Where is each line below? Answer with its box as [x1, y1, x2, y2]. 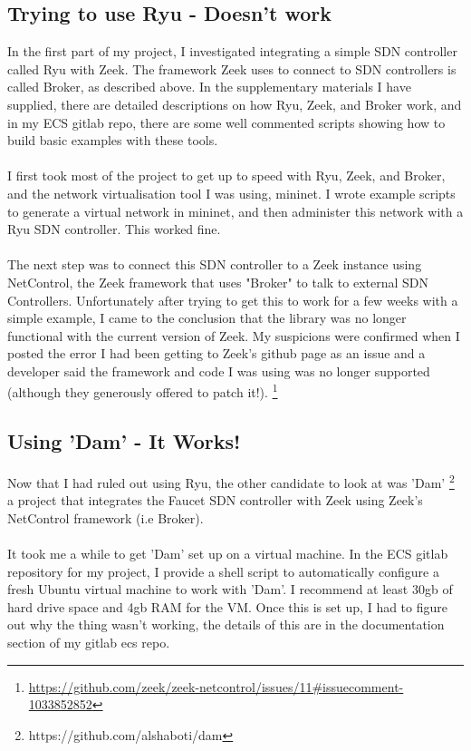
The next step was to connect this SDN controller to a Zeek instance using [7, 255, 422, 274]
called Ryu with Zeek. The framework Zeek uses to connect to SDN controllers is [7, 59, 457, 78]
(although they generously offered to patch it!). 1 [7, 380, 278, 402]
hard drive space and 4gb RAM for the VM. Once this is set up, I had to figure [7, 597, 447, 616]
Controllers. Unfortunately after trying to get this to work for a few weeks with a [7, 290, 458, 309]
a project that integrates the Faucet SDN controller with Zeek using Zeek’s [7, 491, 423, 510]
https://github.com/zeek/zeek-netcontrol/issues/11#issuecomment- [28, 677, 404, 696]
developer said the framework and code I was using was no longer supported [7, 361, 430, 380]
